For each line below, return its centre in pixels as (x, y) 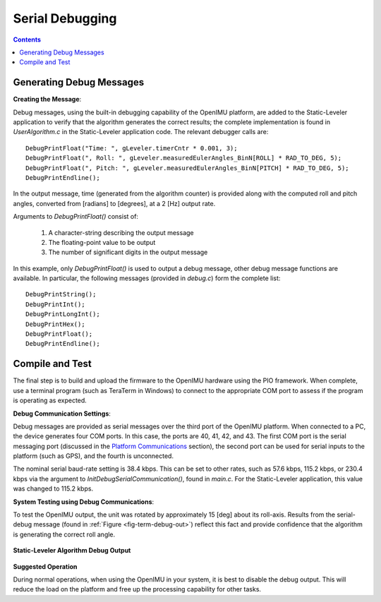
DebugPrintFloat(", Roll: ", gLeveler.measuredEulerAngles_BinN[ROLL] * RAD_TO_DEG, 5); (184, 158)
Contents (27, 40)
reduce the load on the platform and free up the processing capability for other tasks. (137, 589)
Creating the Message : (47, 100)
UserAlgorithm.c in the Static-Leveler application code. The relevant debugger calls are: (141, 132)
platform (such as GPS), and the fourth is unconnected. (93, 456)
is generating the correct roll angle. (64, 534)
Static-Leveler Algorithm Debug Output (72, 550)
